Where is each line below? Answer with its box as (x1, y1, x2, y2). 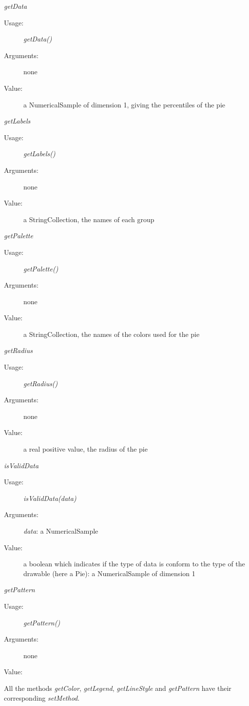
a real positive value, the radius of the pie (23, 444, 148, 454)
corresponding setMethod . (4, 692, 80, 703)
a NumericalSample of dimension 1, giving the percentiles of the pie (23, 99, 226, 109)
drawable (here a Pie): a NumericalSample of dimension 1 (23, 568, 195, 578)
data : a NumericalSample (23, 526, 98, 536)
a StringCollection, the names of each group (23, 214, 154, 224)
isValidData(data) (23, 493, 77, 503)
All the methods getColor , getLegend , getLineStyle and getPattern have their (4, 683, 231, 693)
